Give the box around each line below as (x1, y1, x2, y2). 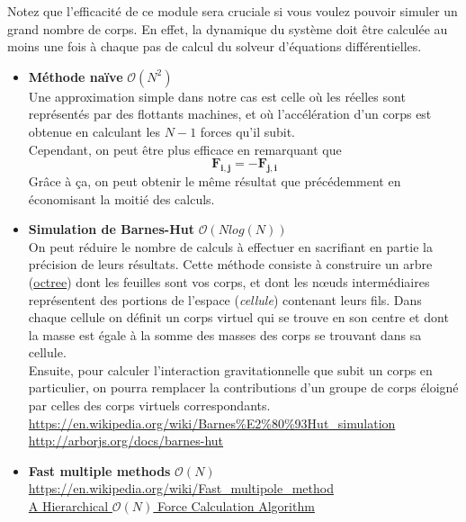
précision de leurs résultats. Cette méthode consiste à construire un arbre (28, 255, 433, 274)
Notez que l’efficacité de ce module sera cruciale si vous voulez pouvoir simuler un (7, 2, 458, 20)
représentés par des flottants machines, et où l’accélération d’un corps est (28, 104, 432, 123)
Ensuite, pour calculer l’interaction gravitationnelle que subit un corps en (28, 360, 433, 379)
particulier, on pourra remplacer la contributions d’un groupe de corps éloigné (28, 378, 459, 397)
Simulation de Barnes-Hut (28, 220, 194, 238)
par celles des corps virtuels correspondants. (28, 396, 271, 415)
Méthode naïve (28, 67, 123, 85)
